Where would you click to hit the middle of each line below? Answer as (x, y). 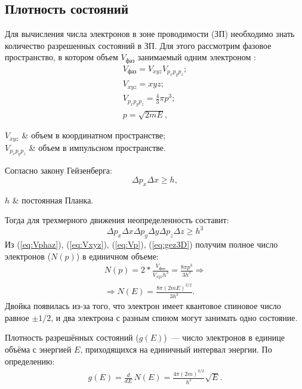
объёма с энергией (38, 349)
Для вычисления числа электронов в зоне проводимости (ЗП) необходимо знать (150, 34)
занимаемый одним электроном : (197, 57)
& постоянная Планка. (53, 200)
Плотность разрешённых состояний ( (72, 337)
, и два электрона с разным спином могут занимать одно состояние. (174, 317)
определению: (30, 361)
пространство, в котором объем (61, 57)
